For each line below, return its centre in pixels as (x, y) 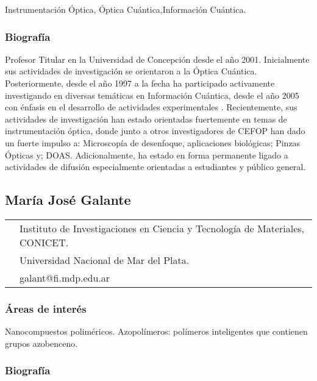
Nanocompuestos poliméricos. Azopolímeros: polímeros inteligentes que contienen (156, 331)
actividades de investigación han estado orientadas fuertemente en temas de (146, 119)
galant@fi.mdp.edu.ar (65, 277)
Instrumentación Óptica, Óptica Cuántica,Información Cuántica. (126, 9)
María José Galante (68, 200)
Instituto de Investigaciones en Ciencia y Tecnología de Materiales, (162, 228)
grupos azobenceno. (41, 343)
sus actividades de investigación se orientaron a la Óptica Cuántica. (131, 71)
